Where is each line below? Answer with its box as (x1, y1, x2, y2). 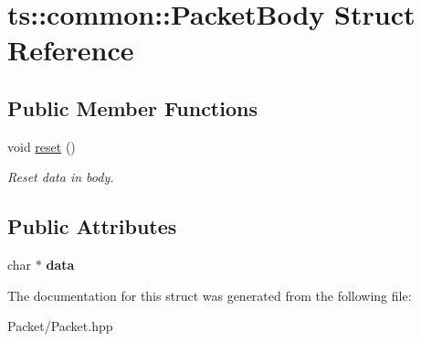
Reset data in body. (7, 167, 114, 187)
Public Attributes (7, 212, 177, 240)
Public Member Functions (7, 93, 258, 122)
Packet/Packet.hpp (7, 316, 113, 336)
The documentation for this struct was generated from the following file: (7, 285, 412, 305)
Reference (7, 31, 134, 69)
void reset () (7, 136, 76, 155)
